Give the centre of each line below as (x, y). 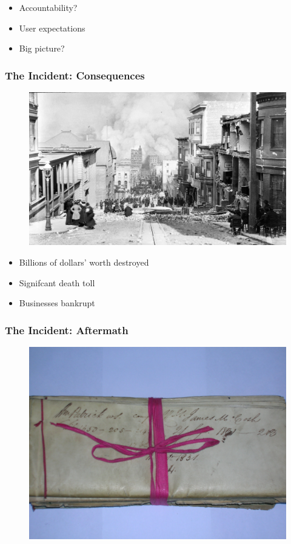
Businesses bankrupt (57, 303)
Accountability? (48, 7)
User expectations (52, 28)
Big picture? (42, 48)
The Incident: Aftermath (67, 330)
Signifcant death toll (57, 282)
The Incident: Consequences (75, 75)
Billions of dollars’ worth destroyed (84, 262)
